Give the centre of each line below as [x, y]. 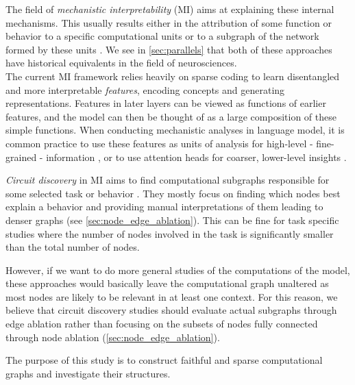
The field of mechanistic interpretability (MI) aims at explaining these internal [170, 9]
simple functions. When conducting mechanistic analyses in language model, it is [175, 130]
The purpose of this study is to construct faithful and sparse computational [164, 360]
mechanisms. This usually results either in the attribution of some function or [169, 22]
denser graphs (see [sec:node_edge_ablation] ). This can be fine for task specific [172, 220]
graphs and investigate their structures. [88, 373]
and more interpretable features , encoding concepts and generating [145, 89]
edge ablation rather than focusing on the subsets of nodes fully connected [162, 324]
